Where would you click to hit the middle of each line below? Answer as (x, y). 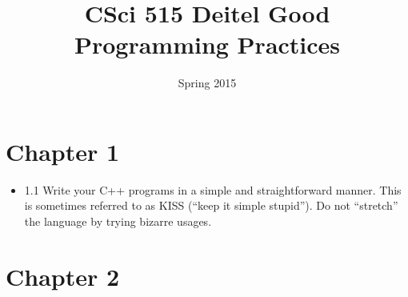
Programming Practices (207, 44)
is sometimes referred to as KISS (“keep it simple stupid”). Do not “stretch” (211, 205)
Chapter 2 (63, 276)
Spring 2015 (207, 83)
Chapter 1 (63, 151)
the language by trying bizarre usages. (118, 221)
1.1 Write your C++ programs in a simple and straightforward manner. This (213, 189)
